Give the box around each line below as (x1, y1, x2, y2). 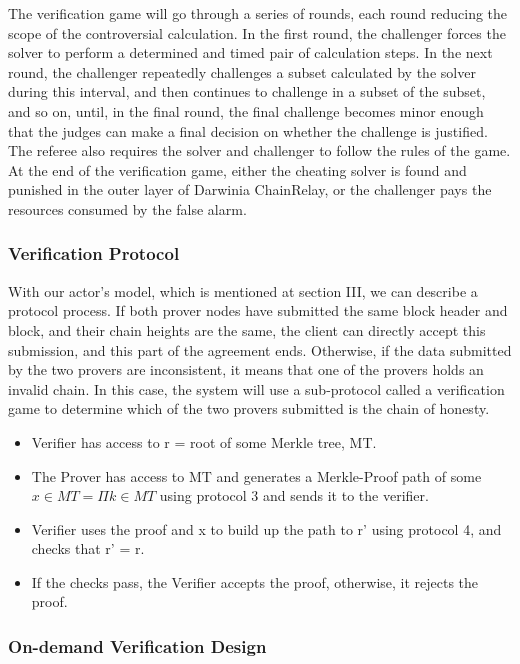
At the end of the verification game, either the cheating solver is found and (8, 159, 467, 180)
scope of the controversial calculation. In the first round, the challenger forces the (8, 22, 506, 43)
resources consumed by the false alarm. (8, 198, 247, 219)
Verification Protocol (8, 241, 180, 266)
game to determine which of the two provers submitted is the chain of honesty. (8, 398, 490, 419)
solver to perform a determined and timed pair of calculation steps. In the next (8, 42, 493, 63)
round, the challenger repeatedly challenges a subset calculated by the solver (8, 61, 476, 82)
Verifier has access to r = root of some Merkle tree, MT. (31, 431, 377, 452)
